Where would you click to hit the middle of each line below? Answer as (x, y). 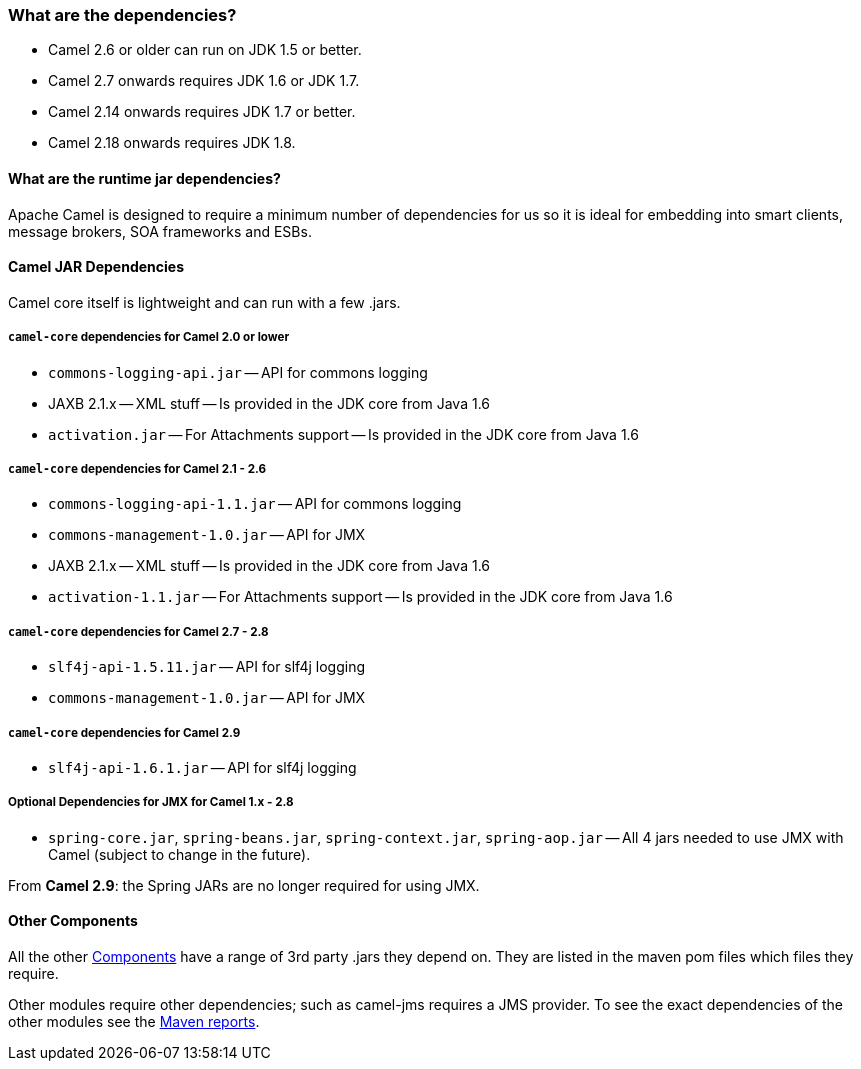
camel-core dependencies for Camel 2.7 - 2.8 (138, 631)
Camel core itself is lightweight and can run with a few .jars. (204, 302)
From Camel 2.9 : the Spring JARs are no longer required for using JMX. (244, 885)
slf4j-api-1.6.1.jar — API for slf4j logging (202, 767)
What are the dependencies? (122, 15)
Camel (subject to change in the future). (179, 854)
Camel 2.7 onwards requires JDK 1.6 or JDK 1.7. (204, 81)
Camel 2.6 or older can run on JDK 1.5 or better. (205, 50)
